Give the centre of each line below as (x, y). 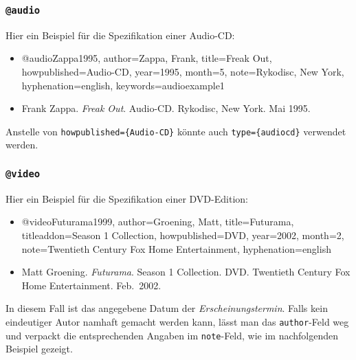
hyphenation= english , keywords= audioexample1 (123, 85)
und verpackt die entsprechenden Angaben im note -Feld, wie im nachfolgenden (172, 335)
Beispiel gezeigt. (39, 349)
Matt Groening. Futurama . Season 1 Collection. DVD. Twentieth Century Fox (186, 272)
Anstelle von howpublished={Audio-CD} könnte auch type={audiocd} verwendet (176, 131)
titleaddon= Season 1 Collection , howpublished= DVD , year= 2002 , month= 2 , (183, 235)
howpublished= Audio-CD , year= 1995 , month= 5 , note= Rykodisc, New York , (183, 71)
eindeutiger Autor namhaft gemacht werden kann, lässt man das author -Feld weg (177, 321)
